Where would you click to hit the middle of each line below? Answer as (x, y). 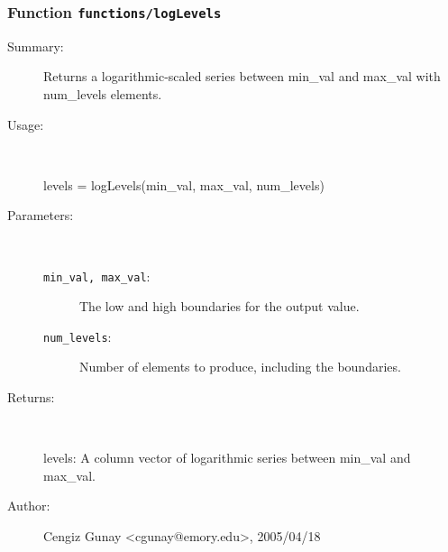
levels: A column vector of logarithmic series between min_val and (227, 458)
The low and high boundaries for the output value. (219, 306)
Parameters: (41, 215)
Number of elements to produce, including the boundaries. (240, 367)
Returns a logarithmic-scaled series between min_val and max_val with (242, 76)
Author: (29, 506)
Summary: (36, 46)
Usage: (26, 124)
